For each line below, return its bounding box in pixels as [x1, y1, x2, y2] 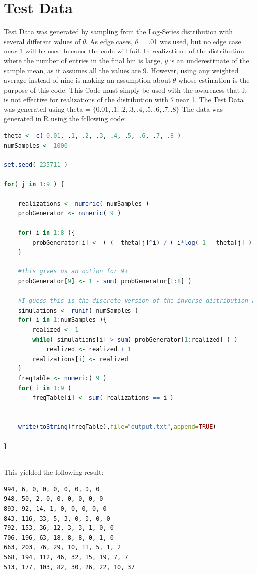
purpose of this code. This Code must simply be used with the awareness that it [4, 84, 247, 95]
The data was [182, 104, 223, 114]
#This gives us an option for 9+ [18, 268, 128, 275]
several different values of [4, 36, 81, 46]
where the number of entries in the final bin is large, [4, 55, 162, 65]
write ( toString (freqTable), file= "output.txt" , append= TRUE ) [18, 423, 216, 430]
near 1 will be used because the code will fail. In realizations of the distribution [4, 46, 244, 56]
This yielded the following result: [4, 467, 104, 477]
